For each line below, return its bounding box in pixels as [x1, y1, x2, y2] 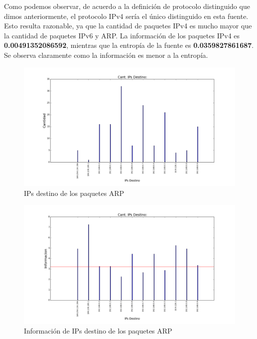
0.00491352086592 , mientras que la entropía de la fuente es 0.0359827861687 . [4, 40, 254, 50]
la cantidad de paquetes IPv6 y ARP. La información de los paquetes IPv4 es [4, 30, 240, 40]
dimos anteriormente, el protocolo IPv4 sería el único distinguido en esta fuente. [4, 10, 249, 21]
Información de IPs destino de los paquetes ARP [24, 326, 172, 336]
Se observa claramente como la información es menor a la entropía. [4, 49, 208, 60]
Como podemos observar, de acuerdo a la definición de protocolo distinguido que [4, 1, 250, 11]
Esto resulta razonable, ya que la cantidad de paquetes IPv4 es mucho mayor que [4, 20, 252, 31]
